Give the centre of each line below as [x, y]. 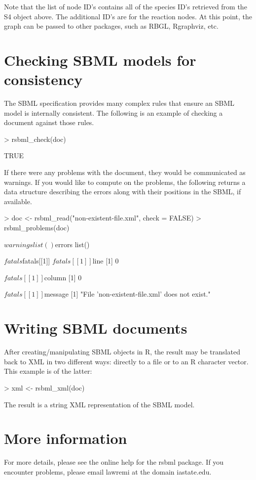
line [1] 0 [106, 261]
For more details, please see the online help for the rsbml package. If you [114, 462]
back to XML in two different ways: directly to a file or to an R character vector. [126, 361]
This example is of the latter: [48, 371]
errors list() [72, 244]
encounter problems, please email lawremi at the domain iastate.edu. [108, 471]
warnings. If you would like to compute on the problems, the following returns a [125, 182]
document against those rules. [49, 122]
